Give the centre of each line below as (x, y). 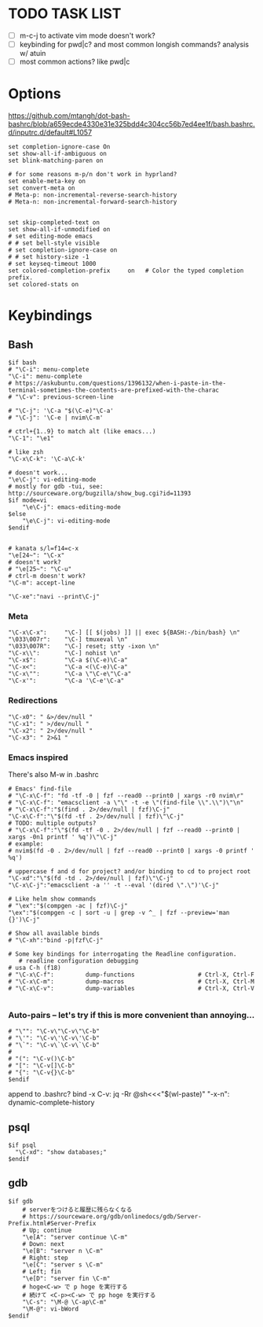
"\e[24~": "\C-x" (37, 555)
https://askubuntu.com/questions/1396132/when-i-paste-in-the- (121, 383)
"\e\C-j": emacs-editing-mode (72, 507)
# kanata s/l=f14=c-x (44, 549)
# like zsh (26, 452)
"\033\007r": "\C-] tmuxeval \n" (68, 640)
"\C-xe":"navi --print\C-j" (54, 597)
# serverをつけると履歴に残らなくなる (77, 1209)
